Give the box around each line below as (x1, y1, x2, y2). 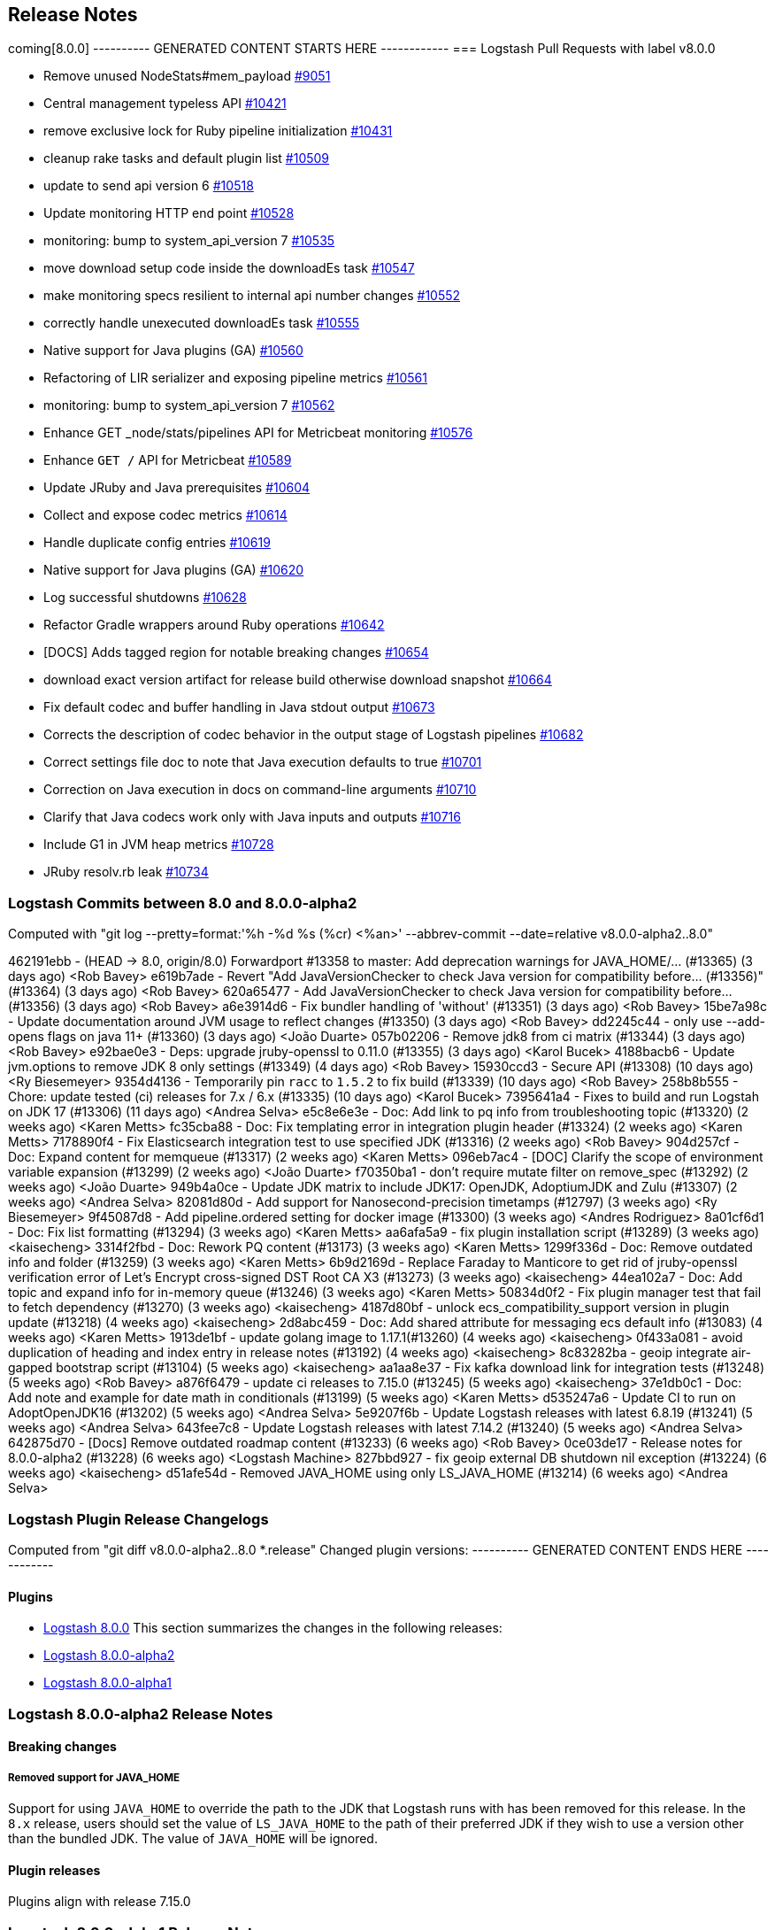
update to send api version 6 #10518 (43, 178, 254, 194)
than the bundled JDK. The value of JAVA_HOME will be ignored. (8, 1830, 378, 1846)
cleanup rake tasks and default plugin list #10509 (43, 151, 330, 166)
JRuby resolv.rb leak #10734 (43, 864, 209, 880)
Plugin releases (8, 1862, 101, 1878)
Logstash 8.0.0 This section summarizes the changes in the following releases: (43, 1620, 503, 1636)
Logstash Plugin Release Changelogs (8, 1509, 269, 1528)
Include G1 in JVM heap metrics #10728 (43, 837, 274, 853)
